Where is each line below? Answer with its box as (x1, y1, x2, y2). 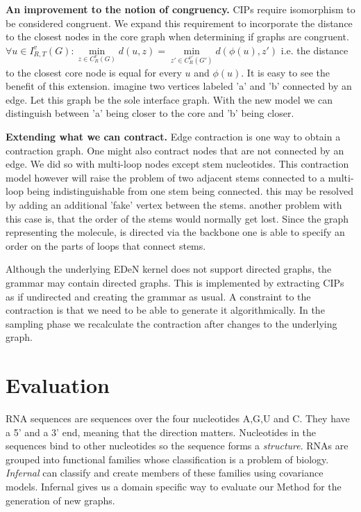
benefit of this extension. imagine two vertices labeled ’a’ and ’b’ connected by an (6, 79, 352, 93)
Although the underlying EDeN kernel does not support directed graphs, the (6, 262, 332, 276)
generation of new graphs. (6, 493, 115, 507)
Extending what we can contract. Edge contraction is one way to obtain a (6, 129, 341, 143)
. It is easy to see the (241, 65, 330, 79)
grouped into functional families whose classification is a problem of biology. (6, 451, 329, 466)
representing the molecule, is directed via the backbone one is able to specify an (6, 225, 345, 239)
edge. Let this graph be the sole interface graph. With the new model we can (6, 92, 333, 106)
